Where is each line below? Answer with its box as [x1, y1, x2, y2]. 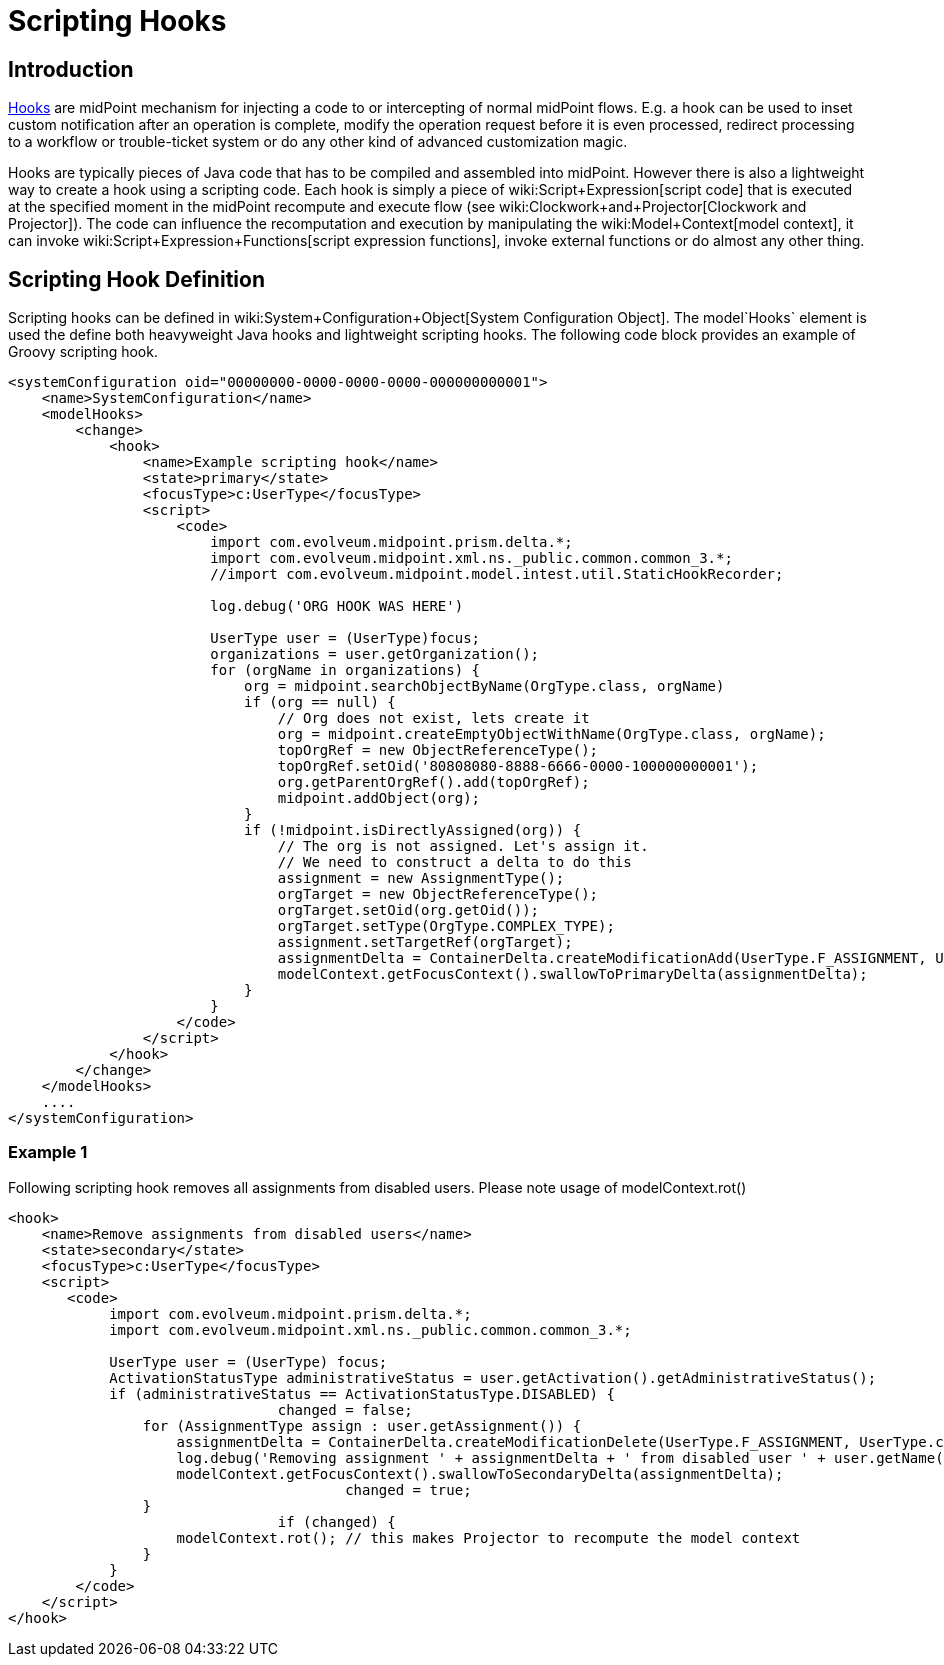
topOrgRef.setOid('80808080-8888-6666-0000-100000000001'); [277, 758, 759, 775]
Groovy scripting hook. [8, 343, 158, 361]
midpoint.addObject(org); [277, 790, 481, 807]
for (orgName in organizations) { [210, 662, 481, 679]
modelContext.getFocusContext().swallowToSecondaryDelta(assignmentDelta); [176, 1465, 784, 1482]
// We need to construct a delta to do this [277, 854, 632, 871]
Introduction [8, 56, 134, 82]
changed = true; [345, 1481, 472, 1498]
